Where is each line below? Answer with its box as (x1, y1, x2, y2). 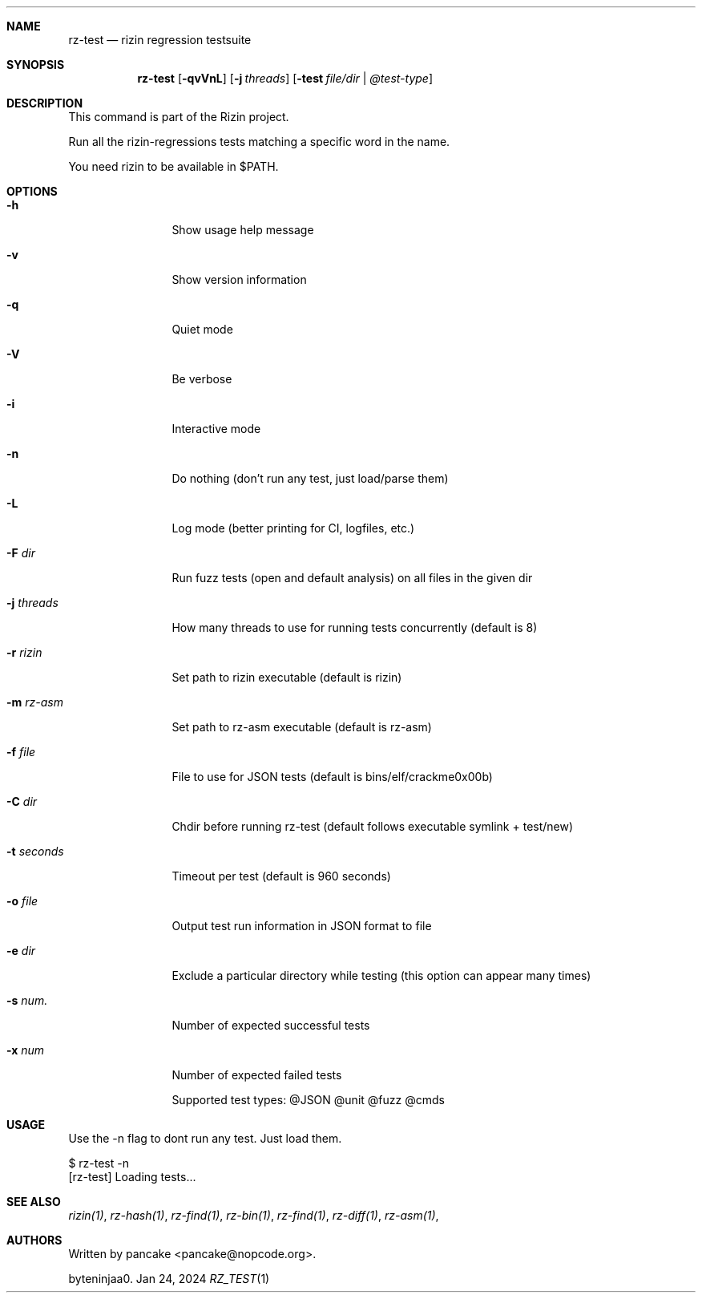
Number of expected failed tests (171, 1068, 342, 1082)
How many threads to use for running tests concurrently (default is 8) (171, 621, 538, 634)
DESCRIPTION (6, 96, 83, 110)
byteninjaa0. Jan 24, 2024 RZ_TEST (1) (68, 1272, 270, 1285)
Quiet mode (171, 322, 233, 336)
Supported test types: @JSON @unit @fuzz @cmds (171, 1093, 445, 1107)
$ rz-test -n (68, 1156, 129, 1170)
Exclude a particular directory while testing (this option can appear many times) (171, 969, 591, 982)
